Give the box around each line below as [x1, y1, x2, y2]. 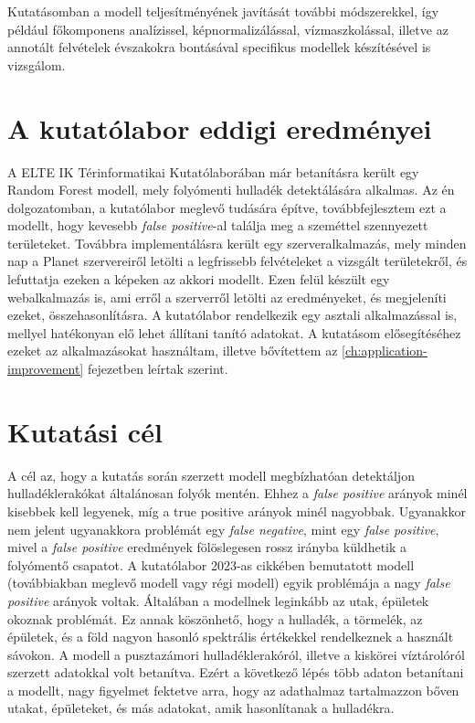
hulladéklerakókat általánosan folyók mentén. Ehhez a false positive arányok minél [7, 484, 468, 503]
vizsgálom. [7, 55, 66, 74]
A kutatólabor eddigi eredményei [7, 109, 432, 146]
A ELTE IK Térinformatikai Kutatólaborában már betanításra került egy [7, 162, 419, 181]
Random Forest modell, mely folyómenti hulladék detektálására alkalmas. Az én [7, 180, 455, 199]
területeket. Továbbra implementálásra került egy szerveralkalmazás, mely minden [7, 233, 467, 252]
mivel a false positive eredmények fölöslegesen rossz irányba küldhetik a [7, 537, 407, 557]
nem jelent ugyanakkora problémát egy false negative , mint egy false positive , [7, 519, 439, 538]
